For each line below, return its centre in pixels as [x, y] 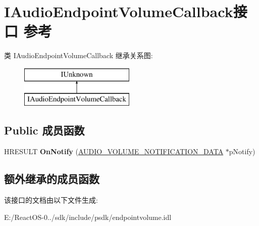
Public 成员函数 [44, 130]
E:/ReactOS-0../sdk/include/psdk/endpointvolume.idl [88, 217]
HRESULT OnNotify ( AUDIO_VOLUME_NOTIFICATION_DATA [114, 151]
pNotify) [242, 151]
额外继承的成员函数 [52, 179]
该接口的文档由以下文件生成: [51, 200]
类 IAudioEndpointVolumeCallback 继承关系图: [79, 55]
